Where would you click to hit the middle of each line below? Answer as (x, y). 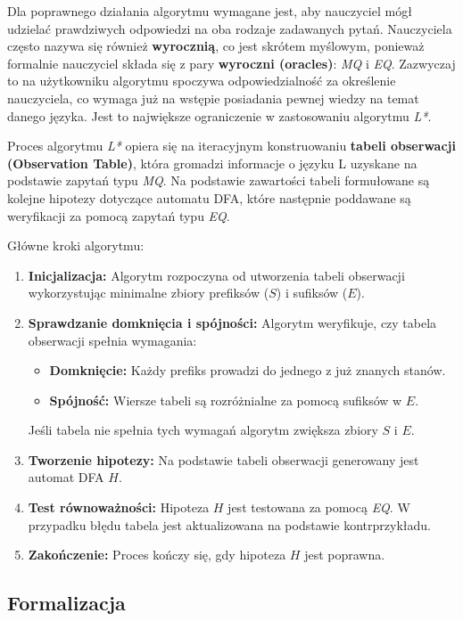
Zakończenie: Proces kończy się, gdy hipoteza (157, 555)
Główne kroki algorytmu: (76, 245)
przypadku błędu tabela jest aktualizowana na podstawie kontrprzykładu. (229, 524)
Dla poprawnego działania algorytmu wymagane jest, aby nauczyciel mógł (210, 11)
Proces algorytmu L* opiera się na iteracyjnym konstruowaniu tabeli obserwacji (231, 146)
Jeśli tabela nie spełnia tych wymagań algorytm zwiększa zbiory (203, 430)
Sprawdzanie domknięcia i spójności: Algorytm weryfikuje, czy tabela (232, 322)
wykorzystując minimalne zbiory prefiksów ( (149, 293)
